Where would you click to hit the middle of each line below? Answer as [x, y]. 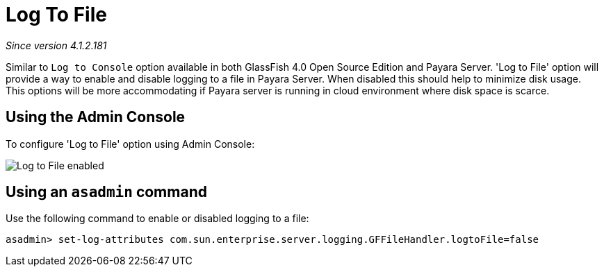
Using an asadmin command [106, 192]
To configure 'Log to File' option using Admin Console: [130, 144]
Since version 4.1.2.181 [56, 45]
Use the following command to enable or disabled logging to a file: [157, 219]
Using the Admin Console [96, 117]
